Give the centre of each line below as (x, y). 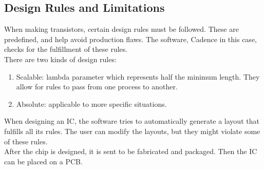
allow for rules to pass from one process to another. (97, 87)
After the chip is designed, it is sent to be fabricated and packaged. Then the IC (131, 151)
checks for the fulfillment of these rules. (66, 49)
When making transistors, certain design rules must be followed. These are (121, 29)
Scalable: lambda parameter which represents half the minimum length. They (138, 76)
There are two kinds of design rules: (60, 59)
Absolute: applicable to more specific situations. (91, 103)
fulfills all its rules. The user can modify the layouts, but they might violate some (132, 131)
